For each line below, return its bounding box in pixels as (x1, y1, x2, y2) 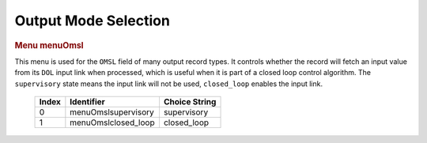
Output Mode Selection (14, 12, 170, 29)
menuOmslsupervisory (70, 107, 154, 118)
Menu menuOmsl (14, 40, 84, 51)
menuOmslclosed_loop (70, 117, 155, 128)
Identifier (70, 96, 106, 107)
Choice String (163, 96, 217, 107)
